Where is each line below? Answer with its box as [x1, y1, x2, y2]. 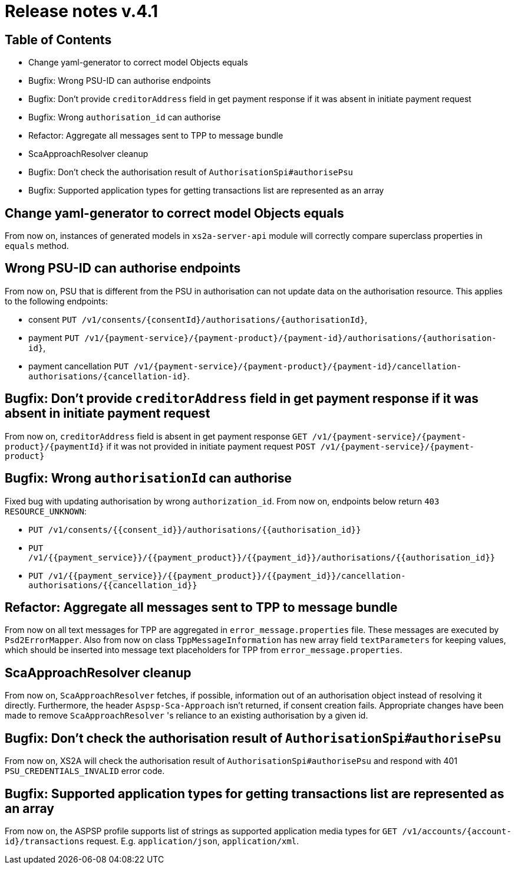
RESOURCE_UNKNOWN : [5, 506, 87, 516]
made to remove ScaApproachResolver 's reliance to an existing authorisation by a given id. [5, 710, 368, 721]
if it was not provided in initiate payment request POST [106, 441, 316, 451]
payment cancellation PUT [28, 360, 129, 371]
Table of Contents [5, 32, 112, 47]
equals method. [5, 241, 69, 251]
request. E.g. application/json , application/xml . [86, 835, 299, 846]
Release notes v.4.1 [5, 1, 159, 21]
